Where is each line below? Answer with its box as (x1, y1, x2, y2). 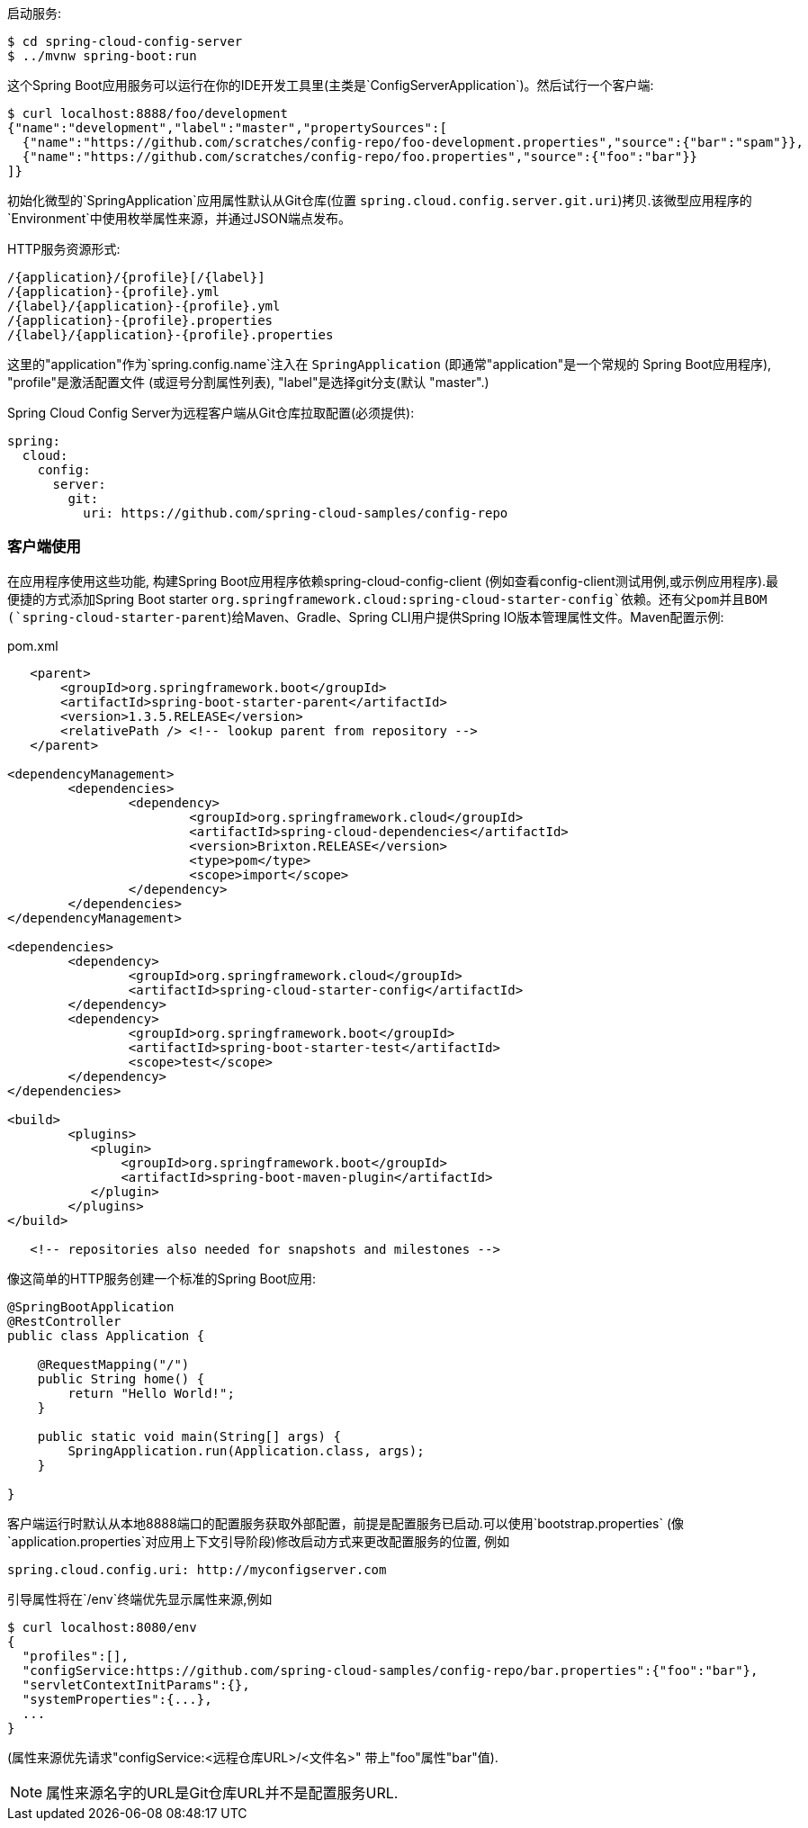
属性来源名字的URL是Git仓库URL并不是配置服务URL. (46, 1783, 399, 1802)
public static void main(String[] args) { (37, 1428, 341, 1444)
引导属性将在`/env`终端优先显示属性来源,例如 (7, 1590, 273, 1607)
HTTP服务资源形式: (7, 241, 121, 257)
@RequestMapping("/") (37, 1356, 190, 1372)
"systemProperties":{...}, (22, 1691, 212, 1706)
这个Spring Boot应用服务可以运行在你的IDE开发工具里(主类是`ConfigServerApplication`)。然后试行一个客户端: (7, 77, 654, 93)
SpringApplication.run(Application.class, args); (67, 1443, 425, 1458)
